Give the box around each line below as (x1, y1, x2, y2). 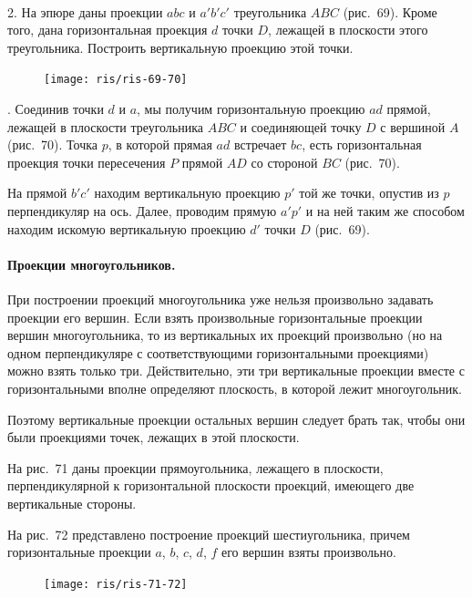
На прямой (7, 183, 67, 202)
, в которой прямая (108, 135, 212, 154)
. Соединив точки (7, 99, 104, 119)
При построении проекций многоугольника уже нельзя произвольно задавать (7, 289, 434, 308)
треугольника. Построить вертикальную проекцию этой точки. (7, 37, 354, 57)
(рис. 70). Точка (7, 135, 98, 154)
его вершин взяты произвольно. (221, 542, 396, 562)
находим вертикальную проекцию (94, 183, 281, 202)
